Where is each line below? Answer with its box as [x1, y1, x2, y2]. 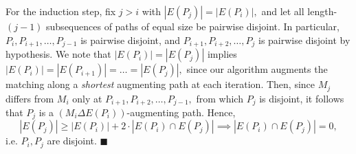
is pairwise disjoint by [258, 32, 351, 47]
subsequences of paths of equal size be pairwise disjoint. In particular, [46, 19, 340, 33]
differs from [5, 91, 54, 105]
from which [196, 91, 243, 105]
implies [207, 47, 237, 61]
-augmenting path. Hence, [126, 104, 236, 119]
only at [72, 91, 102, 105]
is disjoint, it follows [259, 91, 344, 105]
